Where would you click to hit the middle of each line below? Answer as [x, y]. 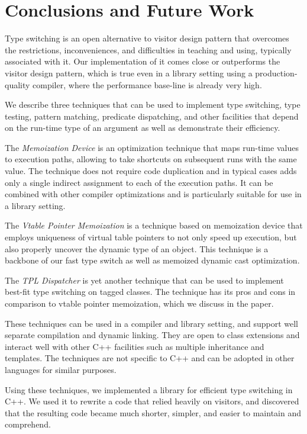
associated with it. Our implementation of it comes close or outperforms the [143, 61]
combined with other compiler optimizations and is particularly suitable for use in [153, 194]
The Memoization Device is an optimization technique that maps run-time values [152, 147]
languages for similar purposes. [61, 369]
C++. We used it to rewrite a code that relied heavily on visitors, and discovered [152, 401]
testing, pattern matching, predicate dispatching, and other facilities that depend [152, 116]
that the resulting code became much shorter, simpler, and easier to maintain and [153, 412]
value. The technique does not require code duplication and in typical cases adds [151, 171]
